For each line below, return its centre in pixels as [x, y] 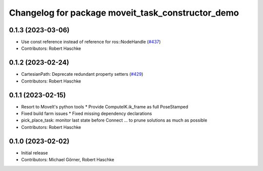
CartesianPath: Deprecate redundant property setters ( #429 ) [82, 74]
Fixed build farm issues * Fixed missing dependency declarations [86, 114]
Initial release [35, 153]
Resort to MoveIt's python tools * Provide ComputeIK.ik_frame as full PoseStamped [105, 107]
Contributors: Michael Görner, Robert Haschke [68, 160]
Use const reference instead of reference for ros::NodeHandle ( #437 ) [91, 42]
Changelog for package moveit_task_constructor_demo [124, 13]
